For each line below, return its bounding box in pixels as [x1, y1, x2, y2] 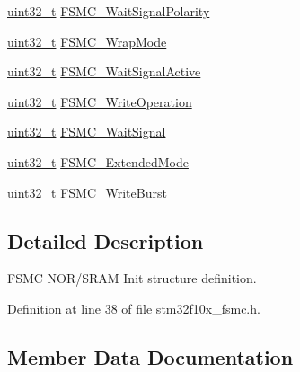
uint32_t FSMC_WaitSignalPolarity [7, 2, 210, 20]
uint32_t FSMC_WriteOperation [7, 92, 192, 111]
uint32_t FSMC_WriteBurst [7, 182, 167, 201]
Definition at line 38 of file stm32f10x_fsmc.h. [7, 298, 260, 317]
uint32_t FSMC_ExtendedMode [7, 152, 189, 171]
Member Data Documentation [7, 342, 294, 370]
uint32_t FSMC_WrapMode [7, 31, 167, 50]
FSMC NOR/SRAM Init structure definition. [7, 269, 257, 288]
